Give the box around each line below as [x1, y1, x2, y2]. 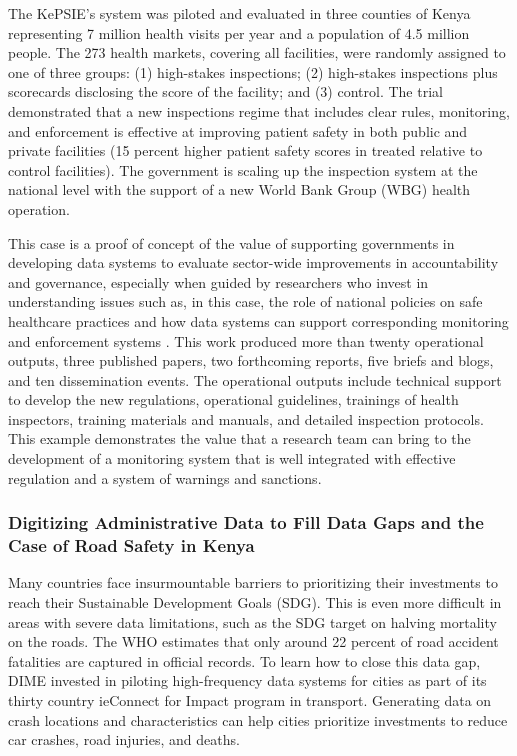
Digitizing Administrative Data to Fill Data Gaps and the [8, 510, 484, 535]
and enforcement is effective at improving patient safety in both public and [8, 120, 468, 141]
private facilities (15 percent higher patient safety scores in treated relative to [8, 140, 483, 161]
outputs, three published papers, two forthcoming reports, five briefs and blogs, [8, 350, 494, 371]
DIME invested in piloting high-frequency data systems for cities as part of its [8, 670, 487, 691]
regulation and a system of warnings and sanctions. [8, 467, 322, 488]
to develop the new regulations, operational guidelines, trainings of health [8, 389, 459, 410]
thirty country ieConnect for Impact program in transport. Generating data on [8, 689, 492, 710]
